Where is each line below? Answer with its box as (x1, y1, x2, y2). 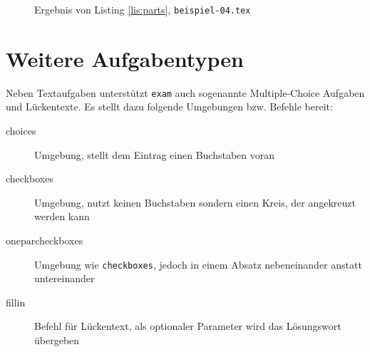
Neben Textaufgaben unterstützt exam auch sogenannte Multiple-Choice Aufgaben (6, 85, 365, 100)
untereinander (34, 271, 95, 286)
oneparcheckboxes (6, 233, 83, 247)
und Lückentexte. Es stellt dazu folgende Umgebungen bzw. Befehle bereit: (6, 99, 333, 114)
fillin (6, 294, 26, 309)
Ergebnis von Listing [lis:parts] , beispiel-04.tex (34, 2, 251, 16)
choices (6, 123, 36, 138)
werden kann (34, 209, 90, 224)
